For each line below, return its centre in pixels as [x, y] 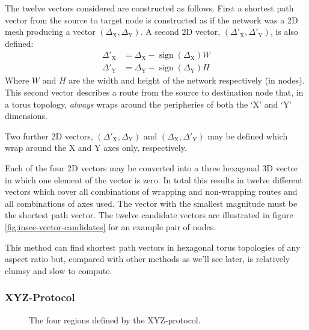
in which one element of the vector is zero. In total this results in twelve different [154, 179]
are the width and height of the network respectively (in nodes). [187, 80]
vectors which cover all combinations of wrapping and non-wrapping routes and [151, 191]
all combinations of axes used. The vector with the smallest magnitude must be [151, 203]
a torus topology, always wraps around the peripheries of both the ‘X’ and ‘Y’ [148, 104]
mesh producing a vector [50, 32]
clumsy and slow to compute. [59, 270]
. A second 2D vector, [180, 32]
